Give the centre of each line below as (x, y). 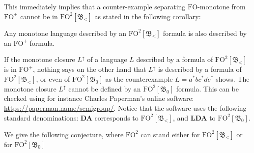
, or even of (53, 78)
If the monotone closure (40, 59)
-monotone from (222, 6)
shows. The (233, 78)
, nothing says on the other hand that (89, 69)
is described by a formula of (200, 69)
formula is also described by (205, 33)
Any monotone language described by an (65, 33)
